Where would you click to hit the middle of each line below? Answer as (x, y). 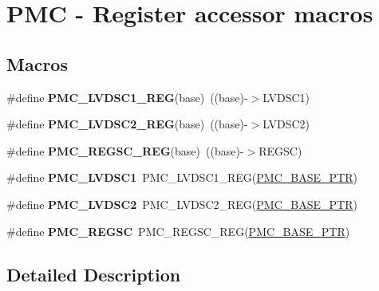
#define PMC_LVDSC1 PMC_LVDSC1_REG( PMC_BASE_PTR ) (182, 177)
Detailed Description (94, 274)
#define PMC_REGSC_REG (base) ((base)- (125, 150)
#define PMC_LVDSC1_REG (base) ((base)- (127, 97)
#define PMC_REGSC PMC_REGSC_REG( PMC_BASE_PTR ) (178, 231)
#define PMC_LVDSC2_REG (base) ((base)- (127, 124)
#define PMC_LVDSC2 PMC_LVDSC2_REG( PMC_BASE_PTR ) (182, 204)
